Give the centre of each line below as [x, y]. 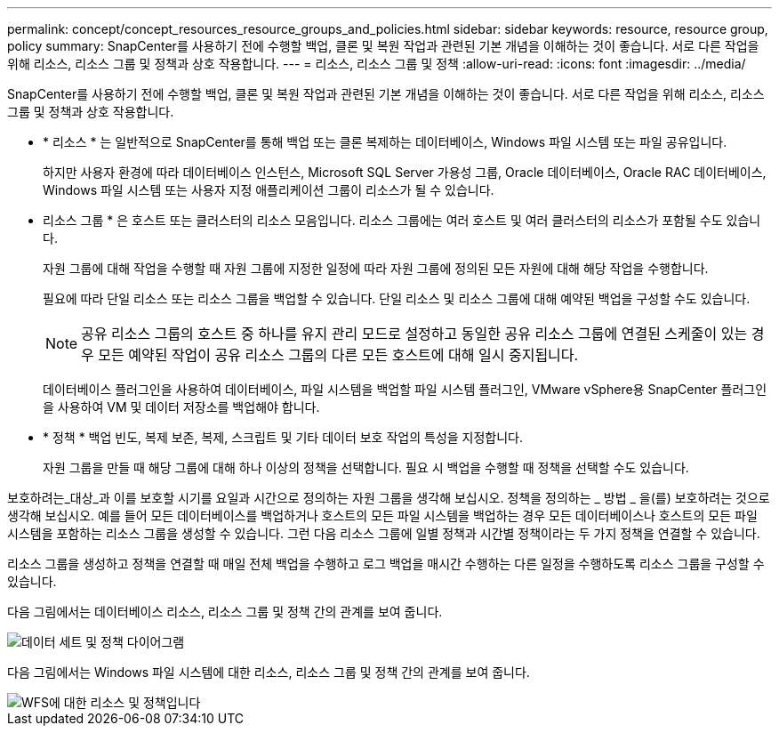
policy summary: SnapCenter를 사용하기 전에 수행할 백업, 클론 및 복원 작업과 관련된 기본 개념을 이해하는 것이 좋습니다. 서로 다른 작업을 [383, 46]
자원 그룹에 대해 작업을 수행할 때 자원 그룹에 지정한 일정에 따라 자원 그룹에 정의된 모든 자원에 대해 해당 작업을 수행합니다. [376, 268]
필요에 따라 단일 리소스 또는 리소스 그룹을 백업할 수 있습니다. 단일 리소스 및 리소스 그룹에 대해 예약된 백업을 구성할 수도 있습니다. [397, 298]
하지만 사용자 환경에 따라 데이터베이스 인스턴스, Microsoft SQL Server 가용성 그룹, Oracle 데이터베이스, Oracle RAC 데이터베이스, [405, 172]
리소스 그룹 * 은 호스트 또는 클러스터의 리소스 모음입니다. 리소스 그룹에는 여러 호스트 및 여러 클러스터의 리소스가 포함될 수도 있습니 [402, 220]
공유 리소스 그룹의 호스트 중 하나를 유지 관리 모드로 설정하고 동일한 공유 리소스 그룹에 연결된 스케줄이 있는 [414, 334]
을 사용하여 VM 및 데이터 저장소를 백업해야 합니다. [181, 407]
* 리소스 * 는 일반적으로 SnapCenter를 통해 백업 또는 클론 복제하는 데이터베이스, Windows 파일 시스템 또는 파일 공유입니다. [385, 142]
